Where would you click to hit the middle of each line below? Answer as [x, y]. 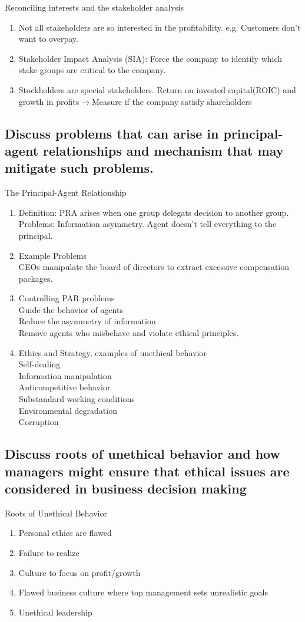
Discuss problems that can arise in [112, 133]
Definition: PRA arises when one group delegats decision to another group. [154, 212]
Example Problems [53, 255]
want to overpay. [48, 39]
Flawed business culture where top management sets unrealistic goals [143, 592]
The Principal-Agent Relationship [66, 192]
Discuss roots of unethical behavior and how [142, 454]
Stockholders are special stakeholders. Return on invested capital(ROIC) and [157, 89]
